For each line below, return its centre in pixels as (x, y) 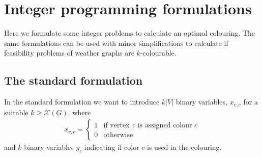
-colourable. (158, 53)
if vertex (117, 126)
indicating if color (112, 147)
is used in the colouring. (184, 147)
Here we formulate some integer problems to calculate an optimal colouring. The (130, 33)
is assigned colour (165, 126)
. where (79, 112)
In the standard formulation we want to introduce (82, 102)
